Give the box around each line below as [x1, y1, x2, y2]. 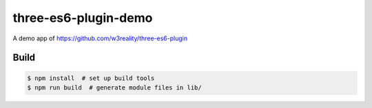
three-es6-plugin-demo [12, 10, 153, 25]
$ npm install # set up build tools [27, 74, 155, 82]
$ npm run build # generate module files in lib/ [27, 83, 203, 92]
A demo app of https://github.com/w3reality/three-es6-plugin [12, 34, 188, 42]
